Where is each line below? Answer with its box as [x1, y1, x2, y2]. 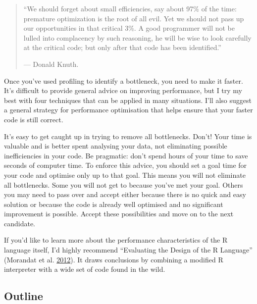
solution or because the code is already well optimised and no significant [4, 199, 223, 209]
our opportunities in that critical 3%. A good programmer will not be [23, 23, 235, 33]
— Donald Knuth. [23, 58, 79, 69]
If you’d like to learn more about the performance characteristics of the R [4, 235, 228, 245]
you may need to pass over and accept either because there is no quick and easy [4, 189, 246, 200]
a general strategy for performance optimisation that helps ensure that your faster [4, 104, 253, 115]
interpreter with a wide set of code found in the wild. [4, 264, 165, 274]
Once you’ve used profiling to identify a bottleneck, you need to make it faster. [4, 75, 243, 86]
